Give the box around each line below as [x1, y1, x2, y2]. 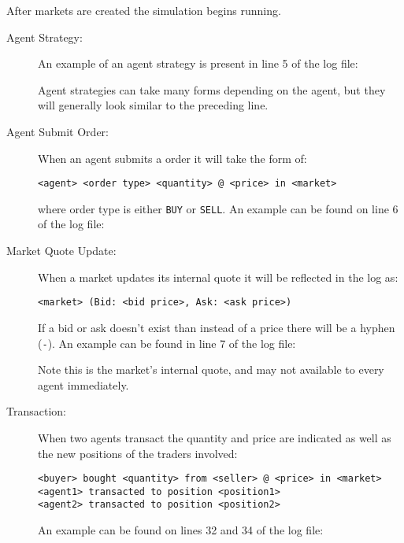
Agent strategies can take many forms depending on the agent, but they [38, 81, 386, 98]
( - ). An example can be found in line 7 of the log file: [38, 334, 296, 351]
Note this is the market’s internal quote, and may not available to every [38, 361, 384, 378]
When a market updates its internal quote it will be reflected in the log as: [38, 268, 398, 285]
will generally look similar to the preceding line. [38, 97, 269, 113]
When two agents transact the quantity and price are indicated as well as [38, 429, 391, 445]
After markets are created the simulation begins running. [6, 2, 281, 18]
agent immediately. [38, 376, 129, 393]
